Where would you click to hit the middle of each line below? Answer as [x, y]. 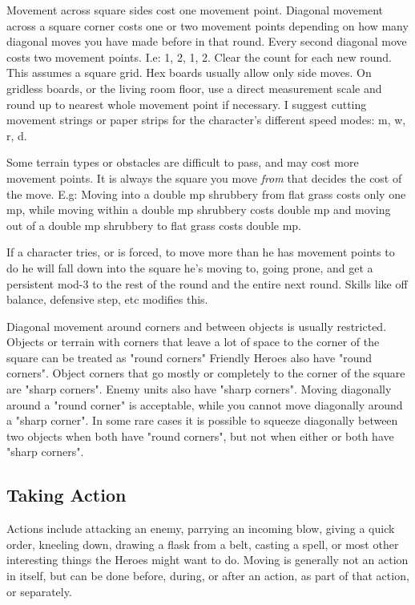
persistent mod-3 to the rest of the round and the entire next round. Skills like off [207, 283]
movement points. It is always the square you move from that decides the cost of [204, 177]
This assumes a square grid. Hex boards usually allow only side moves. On [189, 73]
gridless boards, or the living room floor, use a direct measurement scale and [194, 88]
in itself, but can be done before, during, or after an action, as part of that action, [208, 576]
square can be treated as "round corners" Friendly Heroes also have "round [189, 357]
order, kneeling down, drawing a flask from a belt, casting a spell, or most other [203, 544]
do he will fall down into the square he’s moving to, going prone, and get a [190, 267]
